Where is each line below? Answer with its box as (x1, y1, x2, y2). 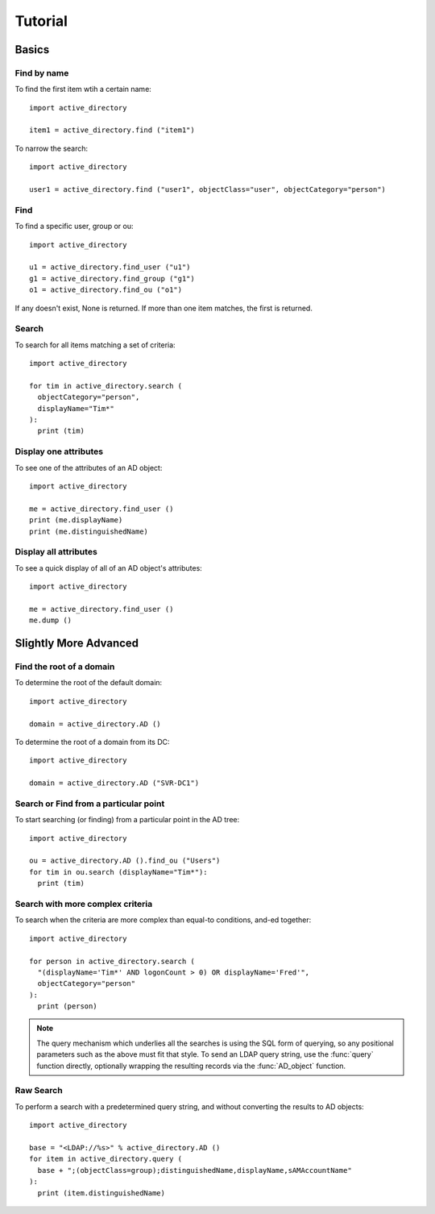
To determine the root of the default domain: (14, 678, 163, 688)
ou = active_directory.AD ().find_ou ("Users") (29, 856, 221, 866)
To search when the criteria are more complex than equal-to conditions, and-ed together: (14, 915, 312, 925)
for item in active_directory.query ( (29, 1154, 183, 1164)
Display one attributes (14, 446, 104, 457)
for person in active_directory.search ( (29, 956, 195, 966)
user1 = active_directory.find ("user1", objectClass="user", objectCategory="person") (29, 185, 387, 194)
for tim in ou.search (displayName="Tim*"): (29, 867, 209, 876)
